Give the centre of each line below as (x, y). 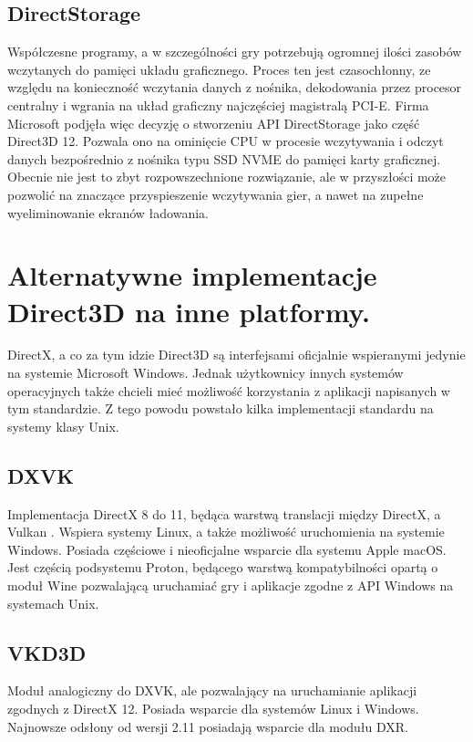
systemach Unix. (53, 603)
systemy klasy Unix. (63, 426)
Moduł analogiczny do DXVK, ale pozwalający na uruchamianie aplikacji (212, 690)
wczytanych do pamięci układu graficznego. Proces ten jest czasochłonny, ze (219, 69)
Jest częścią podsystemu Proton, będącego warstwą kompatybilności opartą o (223, 567)
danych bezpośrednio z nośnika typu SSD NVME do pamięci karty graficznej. (224, 158)
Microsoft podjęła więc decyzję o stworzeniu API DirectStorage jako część (214, 123)
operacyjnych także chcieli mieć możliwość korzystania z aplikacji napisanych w (229, 390)
